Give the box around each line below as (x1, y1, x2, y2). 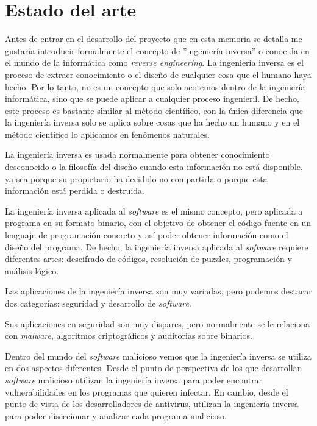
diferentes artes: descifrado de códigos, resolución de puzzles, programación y (5, 252, 292, 265)
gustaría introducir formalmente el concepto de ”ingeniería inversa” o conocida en (5, 44, 310, 57)
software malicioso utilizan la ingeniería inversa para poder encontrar (5, 373, 263, 386)
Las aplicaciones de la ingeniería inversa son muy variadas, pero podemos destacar (5, 285, 312, 297)
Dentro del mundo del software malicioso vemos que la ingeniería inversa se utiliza (5, 349, 312, 362)
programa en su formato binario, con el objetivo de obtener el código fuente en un (5, 216, 311, 229)
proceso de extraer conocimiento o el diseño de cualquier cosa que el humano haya (5, 68, 312, 80)
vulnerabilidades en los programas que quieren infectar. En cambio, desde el (5, 385, 288, 398)
